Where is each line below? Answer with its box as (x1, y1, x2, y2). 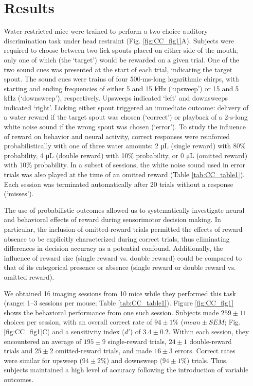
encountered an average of (4, 336, 82, 346)
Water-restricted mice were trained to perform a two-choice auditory (4, 26, 208, 36)
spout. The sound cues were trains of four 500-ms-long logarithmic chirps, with (4, 74, 239, 84)
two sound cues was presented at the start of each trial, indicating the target (4, 64, 233, 74)
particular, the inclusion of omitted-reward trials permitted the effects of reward (4, 224, 243, 234)
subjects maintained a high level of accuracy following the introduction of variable (4, 365, 249, 375)
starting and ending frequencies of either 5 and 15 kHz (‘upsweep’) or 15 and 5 (4, 83, 239, 93)
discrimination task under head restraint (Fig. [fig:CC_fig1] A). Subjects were (4, 35, 234, 45)
